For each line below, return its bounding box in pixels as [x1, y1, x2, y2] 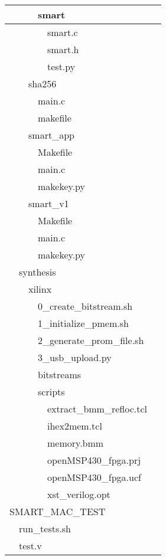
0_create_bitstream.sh [38, 299, 133, 313]
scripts [38, 385, 65, 398]
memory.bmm [47, 436, 104, 450]
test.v [19, 539, 42, 552]
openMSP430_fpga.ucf [47, 470, 141, 484]
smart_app [28, 128, 74, 142]
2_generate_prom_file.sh [38, 333, 144, 347]
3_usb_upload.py [38, 351, 112, 364]
